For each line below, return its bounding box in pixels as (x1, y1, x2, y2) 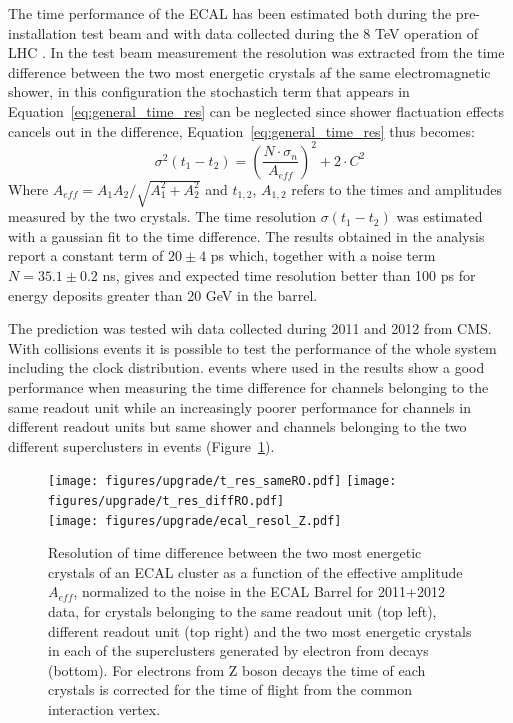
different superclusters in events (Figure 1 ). (8, 435, 275, 456)
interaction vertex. (48, 699, 161, 720)
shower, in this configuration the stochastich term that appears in (8, 81, 410, 102)
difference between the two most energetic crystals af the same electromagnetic (8, 61, 491, 82)
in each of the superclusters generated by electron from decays (48, 640, 429, 661)
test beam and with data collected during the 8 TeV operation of (81, 22, 479, 43)
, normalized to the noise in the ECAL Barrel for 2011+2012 (73, 581, 445, 602)
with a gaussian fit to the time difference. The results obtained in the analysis (8, 225, 485, 246)
